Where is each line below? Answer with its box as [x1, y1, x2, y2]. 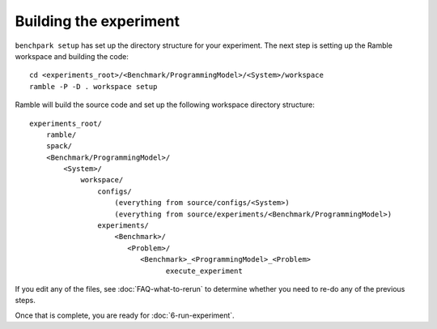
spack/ [45, 142, 73, 151]
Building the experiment [15, 12, 180, 30]
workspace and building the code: [15, 51, 129, 61]
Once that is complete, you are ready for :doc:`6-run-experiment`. [15, 310, 235, 320]
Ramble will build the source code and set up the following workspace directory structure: [15, 100, 315, 109]
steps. [15, 296, 36, 305]
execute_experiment [165, 266, 243, 276]
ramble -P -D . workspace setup [29, 82, 158, 91]
